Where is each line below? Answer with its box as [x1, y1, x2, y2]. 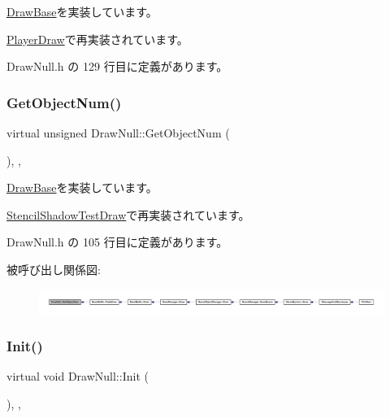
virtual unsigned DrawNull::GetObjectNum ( [6, 124, 230, 141]
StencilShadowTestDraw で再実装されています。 [6, 206, 250, 223]
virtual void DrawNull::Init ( [6, 368, 149, 385]
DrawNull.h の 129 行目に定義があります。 [6, 58, 228, 75]
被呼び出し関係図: [6, 260, 101, 277]
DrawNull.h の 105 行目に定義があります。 [6, 233, 228, 250]
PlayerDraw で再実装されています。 [6, 30, 188, 47]
